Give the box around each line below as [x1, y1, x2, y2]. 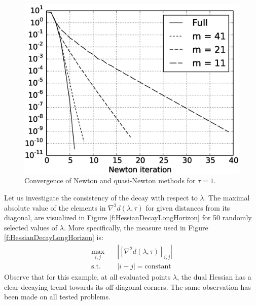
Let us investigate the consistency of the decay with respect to [4, 192, 198, 202]
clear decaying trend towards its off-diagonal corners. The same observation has [4, 281, 251, 292]
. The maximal [204, 192, 250, 202]
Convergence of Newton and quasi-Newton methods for [24, 175, 196, 186]
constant [144, 263, 171, 270]
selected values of [4, 222, 58, 232]
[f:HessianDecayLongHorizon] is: [4, 232, 103, 243]
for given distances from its [145, 202, 230, 213]
